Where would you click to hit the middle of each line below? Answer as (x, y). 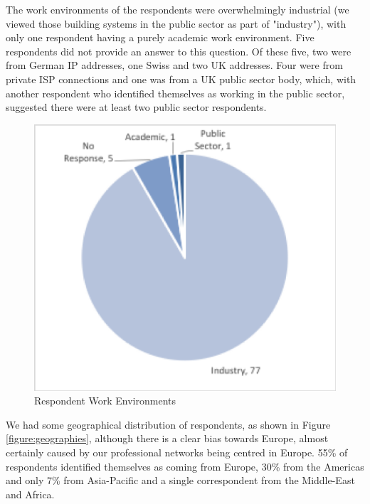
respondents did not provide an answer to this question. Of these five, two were (179, 51)
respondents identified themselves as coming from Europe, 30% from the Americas (185, 466)
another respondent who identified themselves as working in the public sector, (175, 93)
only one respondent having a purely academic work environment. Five (160, 37)
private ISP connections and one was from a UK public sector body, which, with (181, 79)
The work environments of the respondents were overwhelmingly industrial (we (178, 9)
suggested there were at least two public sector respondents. (136, 107)
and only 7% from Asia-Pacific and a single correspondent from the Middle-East (180, 480)
